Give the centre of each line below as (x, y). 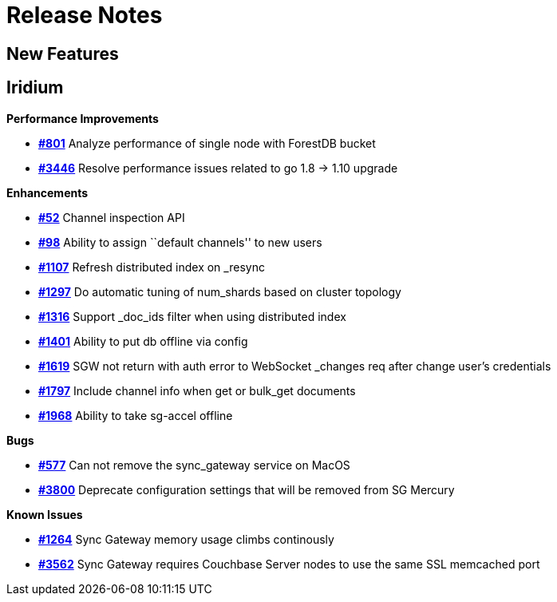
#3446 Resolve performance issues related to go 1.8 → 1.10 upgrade (218, 168)
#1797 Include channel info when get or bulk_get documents (197, 390)
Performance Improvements (83, 118)
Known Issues (45, 514)
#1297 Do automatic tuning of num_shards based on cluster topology (220, 291)
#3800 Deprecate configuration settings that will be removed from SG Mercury (247, 489)
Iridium (35, 88)
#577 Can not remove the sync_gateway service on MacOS (194, 465)
